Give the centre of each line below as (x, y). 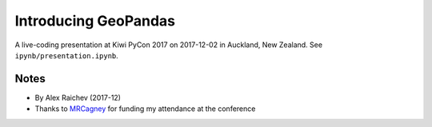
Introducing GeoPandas (95, 21)
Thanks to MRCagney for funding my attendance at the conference (145, 109)
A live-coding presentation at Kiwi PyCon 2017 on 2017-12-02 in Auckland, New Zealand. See (169, 45)
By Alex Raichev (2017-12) (78, 97)
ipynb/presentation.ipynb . (67, 55)
